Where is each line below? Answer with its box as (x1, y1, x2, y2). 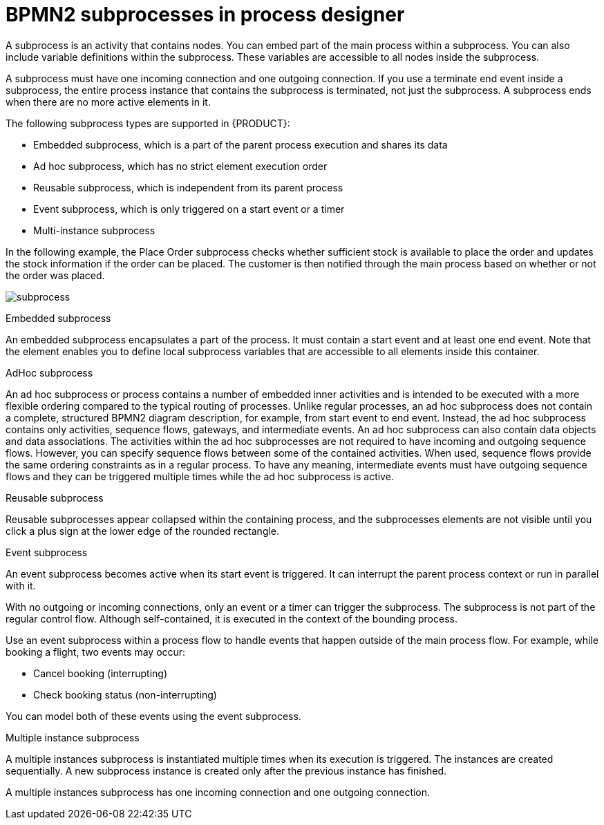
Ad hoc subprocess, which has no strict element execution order (33, 160, 328, 172)
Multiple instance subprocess (6, 731, 140, 743)
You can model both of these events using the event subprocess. (6, 710, 301, 722)
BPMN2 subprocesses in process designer (6, 3, 405, 26)
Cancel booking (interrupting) (33, 667, 167, 679)
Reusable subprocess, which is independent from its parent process (33, 181, 343, 193)
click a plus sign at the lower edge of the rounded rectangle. (6, 524, 280, 537)
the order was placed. (6, 269, 105, 281)
